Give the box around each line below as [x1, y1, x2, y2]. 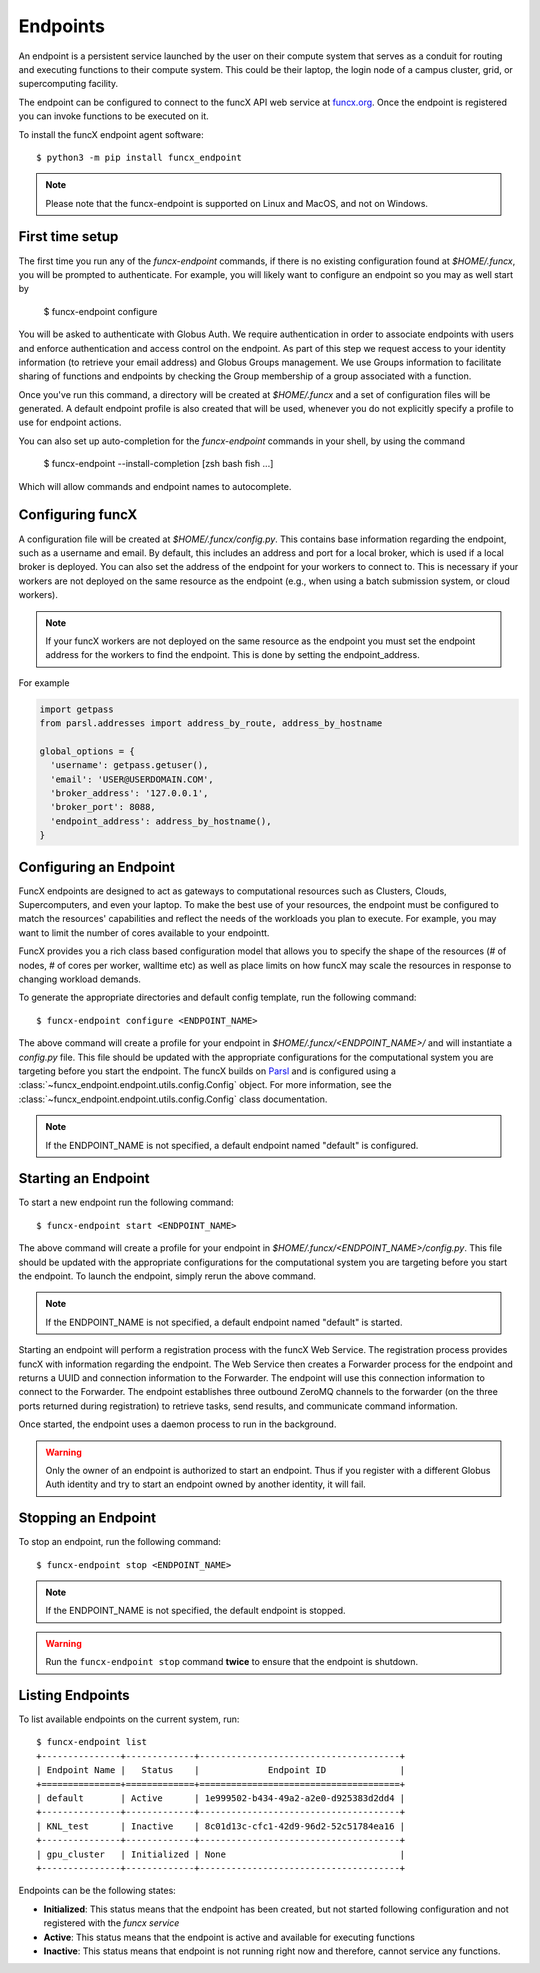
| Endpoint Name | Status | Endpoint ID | [36, 1765, 406, 1776]
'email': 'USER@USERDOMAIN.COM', [50, 773, 214, 785]
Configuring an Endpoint [18, 858, 175, 875]
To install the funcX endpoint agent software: [18, 128, 204, 140]
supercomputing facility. [18, 78, 119, 90]
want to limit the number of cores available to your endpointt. [18, 926, 270, 939]
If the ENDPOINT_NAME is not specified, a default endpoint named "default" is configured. [45, 1139, 419, 1151]
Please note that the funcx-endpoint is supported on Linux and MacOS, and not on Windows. [45, 197, 429, 209]
